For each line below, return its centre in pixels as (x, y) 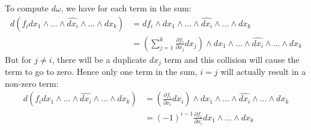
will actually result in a (263, 72)
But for (18, 59)
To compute (27, 8)
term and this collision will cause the (232, 59)
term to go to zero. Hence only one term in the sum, (101, 72)
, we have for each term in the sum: (126, 8)
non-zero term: (32, 83)
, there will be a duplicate (99, 59)
